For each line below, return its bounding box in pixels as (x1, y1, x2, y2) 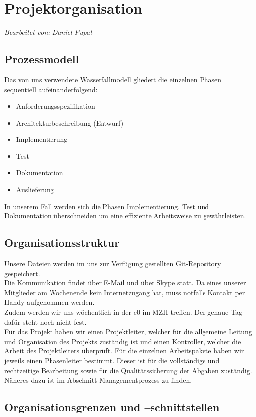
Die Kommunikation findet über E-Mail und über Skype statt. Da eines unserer (4, 278, 246, 288)
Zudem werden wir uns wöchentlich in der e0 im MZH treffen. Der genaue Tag (4, 307, 242, 317)
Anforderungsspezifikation (16, 101, 95, 111)
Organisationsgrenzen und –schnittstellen (4, 399, 220, 415)
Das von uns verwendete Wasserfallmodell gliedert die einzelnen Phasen (4, 74, 221, 84)
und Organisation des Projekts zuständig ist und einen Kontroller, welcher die (4, 336, 241, 346)
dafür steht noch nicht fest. (4, 316, 87, 327)
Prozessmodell (4, 51, 79, 67)
